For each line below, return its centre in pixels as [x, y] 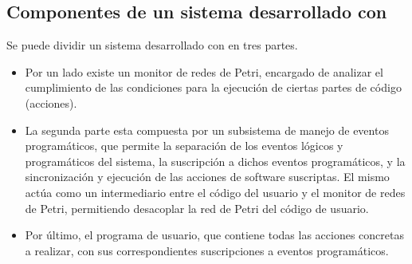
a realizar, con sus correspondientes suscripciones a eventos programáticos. [207, 250]
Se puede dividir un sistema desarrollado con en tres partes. [152, 45]
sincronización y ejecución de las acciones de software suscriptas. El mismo [207, 177]
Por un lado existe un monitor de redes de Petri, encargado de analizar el [204, 71]
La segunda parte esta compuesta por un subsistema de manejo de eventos [207, 130]
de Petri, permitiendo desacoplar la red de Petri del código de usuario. [197, 208]
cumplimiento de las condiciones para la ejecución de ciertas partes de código [213, 87]
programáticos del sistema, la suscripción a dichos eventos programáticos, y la [215, 161]
